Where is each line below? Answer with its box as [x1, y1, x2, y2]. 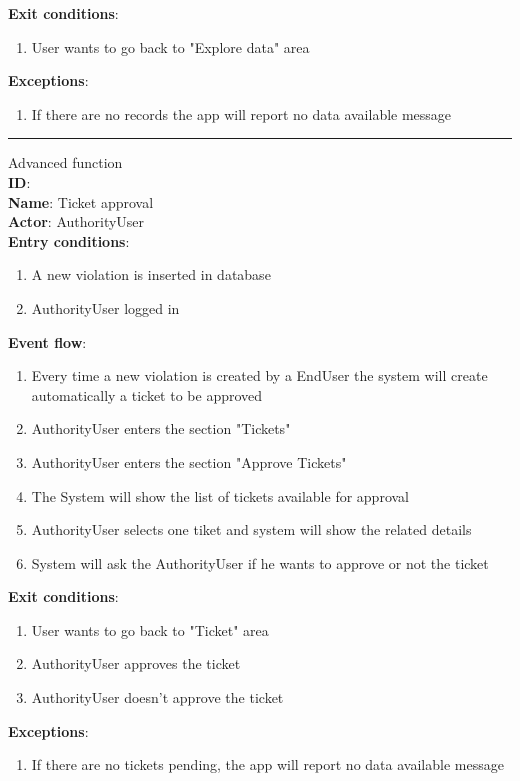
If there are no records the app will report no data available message [31, 103, 452, 124]
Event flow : [8, 331, 87, 352]
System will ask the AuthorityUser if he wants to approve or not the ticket [31, 552, 489, 573]
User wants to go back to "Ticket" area [31, 619, 269, 640]
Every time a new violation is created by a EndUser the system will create [31, 365, 488, 386]
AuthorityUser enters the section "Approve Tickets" [31, 451, 347, 472]
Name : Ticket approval [8, 191, 154, 212]
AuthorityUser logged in [31, 297, 180, 318]
